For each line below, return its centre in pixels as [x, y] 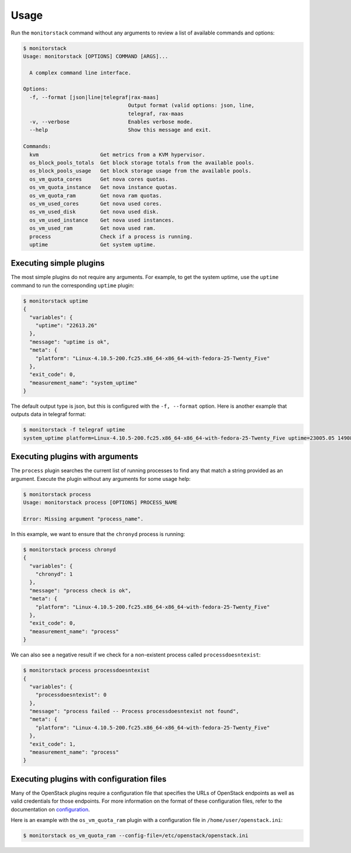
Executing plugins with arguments [75, 457]
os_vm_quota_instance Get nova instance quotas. [104, 188]
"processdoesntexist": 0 [71, 695]
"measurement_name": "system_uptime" [83, 383]
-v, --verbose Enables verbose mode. [111, 122]
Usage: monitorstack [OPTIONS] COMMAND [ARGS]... [96, 56]
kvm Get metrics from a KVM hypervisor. [117, 154]
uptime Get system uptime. [93, 245]
